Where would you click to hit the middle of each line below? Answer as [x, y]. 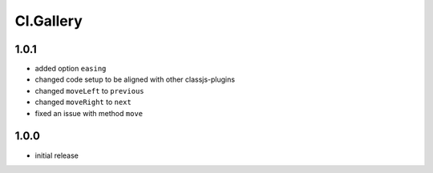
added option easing [71, 69]
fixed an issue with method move [89, 113]
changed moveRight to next [83, 102]
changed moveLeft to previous [89, 91]
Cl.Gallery [49, 21]
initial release [57, 155]
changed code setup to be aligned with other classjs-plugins [135, 79]
